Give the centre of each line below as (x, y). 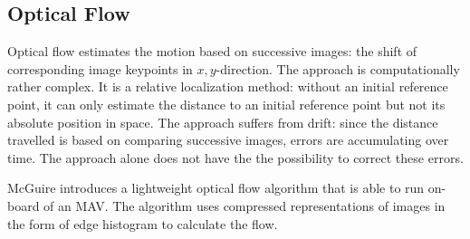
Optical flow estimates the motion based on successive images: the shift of (212, 51)
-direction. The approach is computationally (338, 68)
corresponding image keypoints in (100, 68)
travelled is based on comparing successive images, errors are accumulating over (228, 140)
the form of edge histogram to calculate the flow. (143, 223)
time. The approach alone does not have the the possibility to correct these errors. (235, 157)
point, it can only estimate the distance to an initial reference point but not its (226, 104)
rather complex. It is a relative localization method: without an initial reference (228, 86)
